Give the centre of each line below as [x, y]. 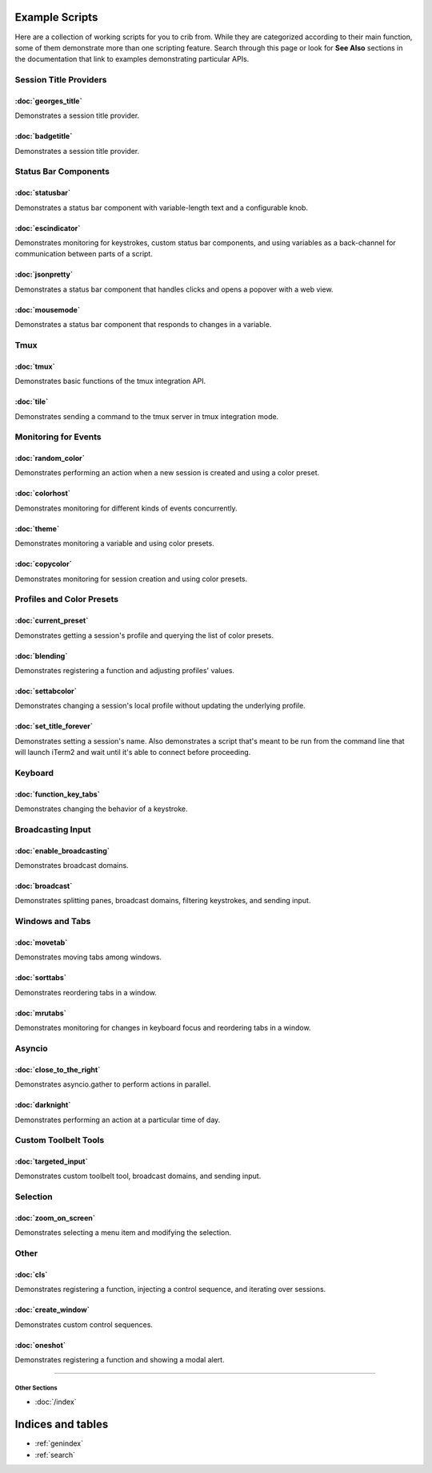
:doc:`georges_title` [49, 101]
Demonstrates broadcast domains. [72, 866]
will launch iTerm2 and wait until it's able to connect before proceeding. [133, 753]
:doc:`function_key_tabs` [57, 794]
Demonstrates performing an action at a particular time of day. [118, 1120]
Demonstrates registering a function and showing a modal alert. [120, 1360]
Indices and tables [62, 1425]
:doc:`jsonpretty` [44, 274]
